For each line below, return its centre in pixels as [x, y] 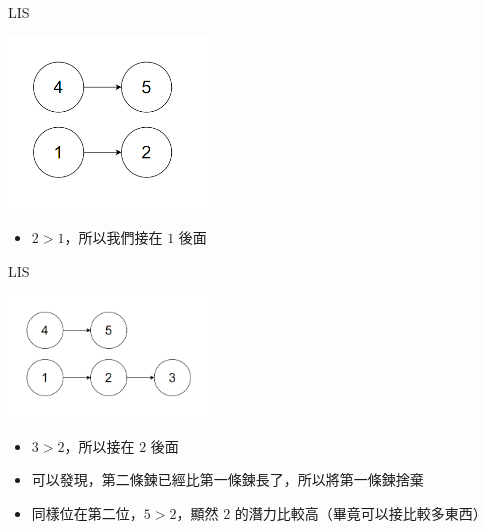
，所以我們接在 [113, 237]
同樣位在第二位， [87, 512]
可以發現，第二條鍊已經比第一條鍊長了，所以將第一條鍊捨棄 [227, 479]
